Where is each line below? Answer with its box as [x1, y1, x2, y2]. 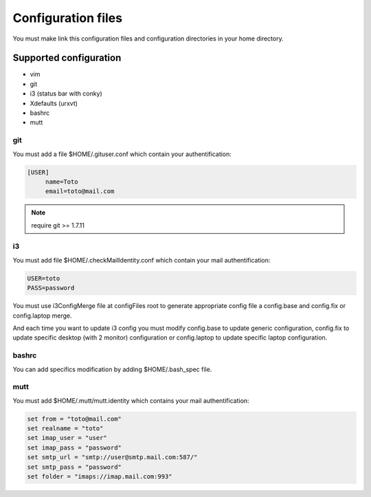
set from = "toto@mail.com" [27, 415, 122, 423]
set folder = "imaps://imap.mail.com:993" [27, 472, 172, 481]
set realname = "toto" [27, 425, 104, 432]
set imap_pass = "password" [27, 443, 122, 452]
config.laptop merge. [12, 311, 72, 320]
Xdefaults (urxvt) [30, 99, 78, 107]
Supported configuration [12, 52, 122, 64]
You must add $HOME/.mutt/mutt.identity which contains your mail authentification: [12, 396, 250, 405]
